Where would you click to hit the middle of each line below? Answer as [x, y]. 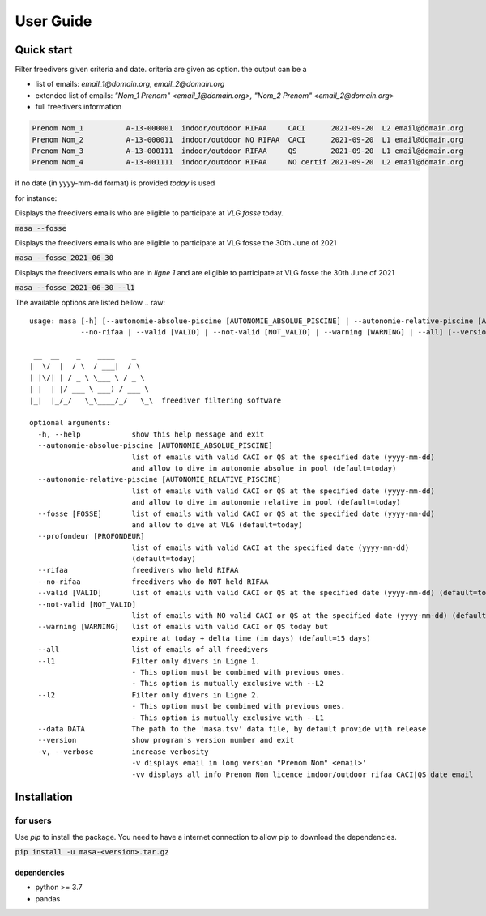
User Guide [53, 21]
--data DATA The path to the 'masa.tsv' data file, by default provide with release [232, 729]
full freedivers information [79, 107]
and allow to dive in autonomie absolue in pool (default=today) [264, 468]
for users [33, 820]
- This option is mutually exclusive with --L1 [228, 718]
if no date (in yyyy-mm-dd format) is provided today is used [115, 183]
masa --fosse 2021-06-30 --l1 [75, 288]
